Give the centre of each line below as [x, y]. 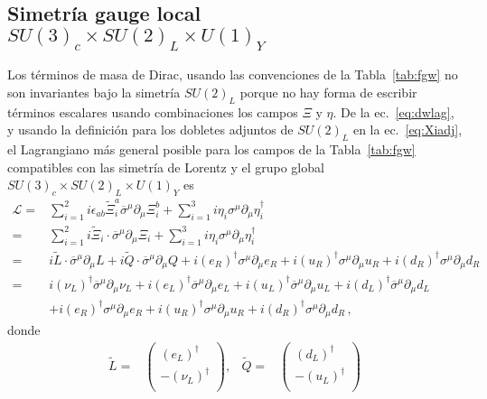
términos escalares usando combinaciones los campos [153, 111]
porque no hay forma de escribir [328, 92]
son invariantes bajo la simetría [94, 92]
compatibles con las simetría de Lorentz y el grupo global [166, 167]
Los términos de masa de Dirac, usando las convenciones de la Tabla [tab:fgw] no [233, 74]
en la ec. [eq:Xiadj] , [407, 130]
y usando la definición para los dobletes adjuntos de [150, 130]
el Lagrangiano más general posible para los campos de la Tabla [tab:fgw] [211, 149]
